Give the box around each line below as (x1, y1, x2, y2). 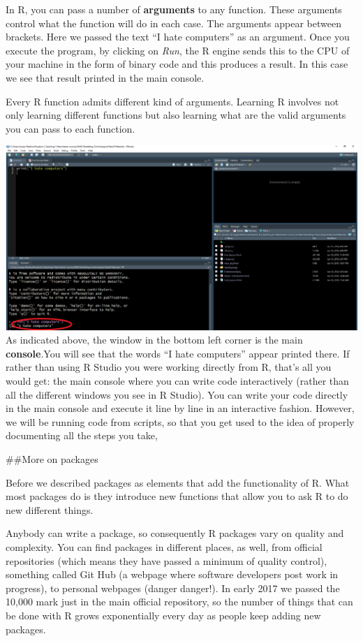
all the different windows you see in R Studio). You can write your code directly (6, 387, 348, 401)
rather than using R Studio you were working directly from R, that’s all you (6, 360, 332, 374)
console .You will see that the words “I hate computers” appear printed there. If (6, 346, 350, 360)
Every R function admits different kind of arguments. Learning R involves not (6, 94, 339, 108)
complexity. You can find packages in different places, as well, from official (6, 539, 323, 554)
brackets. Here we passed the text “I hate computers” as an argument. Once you (6, 29, 350, 44)
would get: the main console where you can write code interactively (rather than (6, 374, 349, 388)
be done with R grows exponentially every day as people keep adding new (6, 607, 321, 622)
